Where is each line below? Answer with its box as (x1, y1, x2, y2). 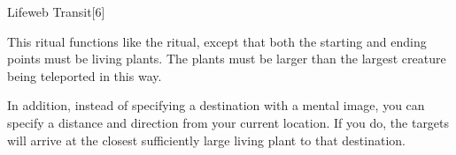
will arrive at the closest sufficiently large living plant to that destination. (7, 130, 406, 149)
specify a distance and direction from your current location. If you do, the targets (7, 113, 450, 131)
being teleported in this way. (7, 66, 162, 85)
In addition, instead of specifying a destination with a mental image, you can (7, 96, 425, 114)
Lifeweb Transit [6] (7, 3, 105, 20)
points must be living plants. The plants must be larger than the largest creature (7, 49, 446, 68)
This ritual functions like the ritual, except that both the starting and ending (7, 32, 427, 50)
